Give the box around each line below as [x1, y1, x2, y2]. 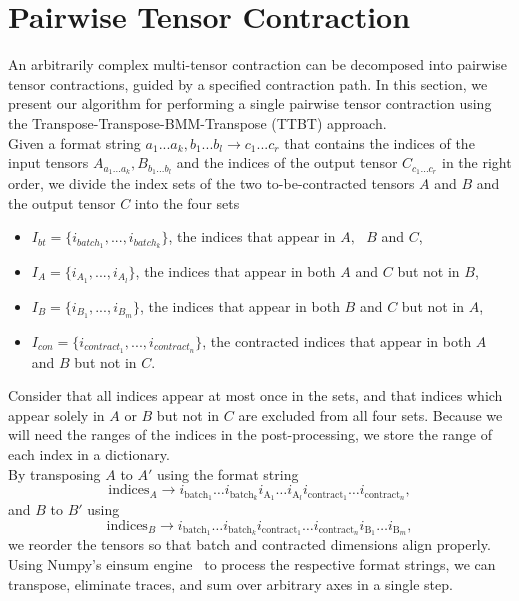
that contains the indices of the [284, 132, 475, 153]
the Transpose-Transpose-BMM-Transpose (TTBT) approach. [8, 112, 387, 133]
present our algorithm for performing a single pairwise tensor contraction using [8, 93, 492, 114]
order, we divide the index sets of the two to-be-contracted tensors [8, 172, 415, 193]
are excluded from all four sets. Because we [238, 404, 503, 425]
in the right [442, 152, 512, 173]
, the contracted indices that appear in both [202, 330, 472, 351]
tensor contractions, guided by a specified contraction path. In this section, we [8, 73, 488, 94]
